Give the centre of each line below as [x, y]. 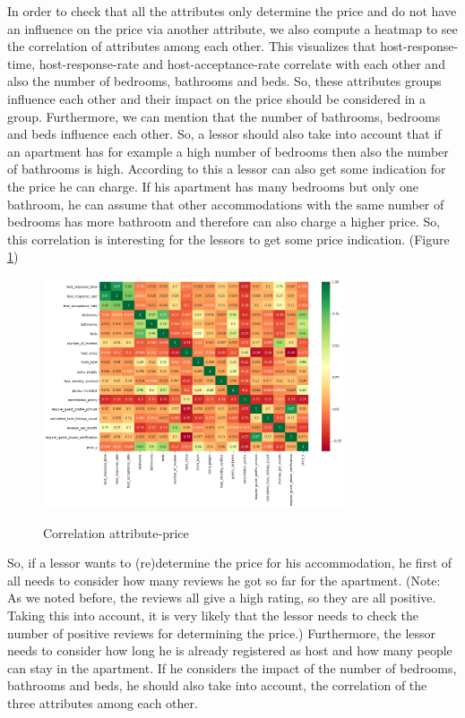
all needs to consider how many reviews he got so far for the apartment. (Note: [224, 580]
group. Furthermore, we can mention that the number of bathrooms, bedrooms [224, 116]
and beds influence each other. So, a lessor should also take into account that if [224, 134]
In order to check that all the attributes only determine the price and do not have [232, 11]
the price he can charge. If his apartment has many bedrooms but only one [213, 186]
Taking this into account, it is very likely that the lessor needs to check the [213, 615]
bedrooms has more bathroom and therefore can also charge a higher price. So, [224, 222]
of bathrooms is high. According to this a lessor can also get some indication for [227, 169]
